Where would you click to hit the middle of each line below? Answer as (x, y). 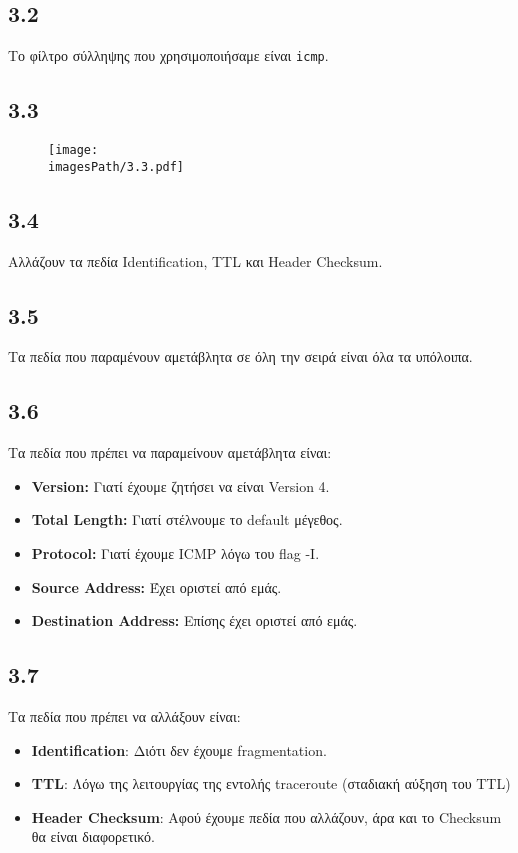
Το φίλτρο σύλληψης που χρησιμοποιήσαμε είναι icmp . (168, 55)
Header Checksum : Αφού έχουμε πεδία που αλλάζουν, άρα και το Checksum (266, 816)
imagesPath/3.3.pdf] (116, 166)
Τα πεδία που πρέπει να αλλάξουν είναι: (124, 715)
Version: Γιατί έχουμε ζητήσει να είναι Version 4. (180, 485)
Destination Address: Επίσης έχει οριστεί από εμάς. (194, 620)
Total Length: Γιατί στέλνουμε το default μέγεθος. (187, 519)
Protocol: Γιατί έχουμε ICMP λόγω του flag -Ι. (175, 552)
